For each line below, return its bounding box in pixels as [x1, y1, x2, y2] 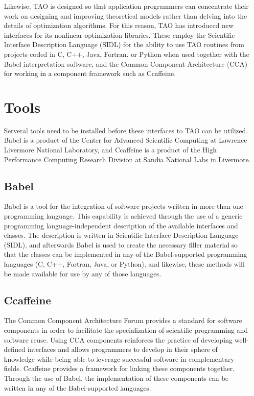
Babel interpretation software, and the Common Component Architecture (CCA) [4, 58, 248, 69]
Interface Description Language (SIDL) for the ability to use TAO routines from [4, 39, 244, 49]
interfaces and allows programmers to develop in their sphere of [27, 344, 218, 354]
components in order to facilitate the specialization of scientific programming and [4, 325, 248, 335]
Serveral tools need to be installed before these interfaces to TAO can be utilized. [4, 125, 248, 135]
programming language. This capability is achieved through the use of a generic [4, 211, 243, 221]
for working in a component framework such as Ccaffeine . [4, 68, 176, 78]
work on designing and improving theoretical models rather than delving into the [4, 10, 247, 21]
